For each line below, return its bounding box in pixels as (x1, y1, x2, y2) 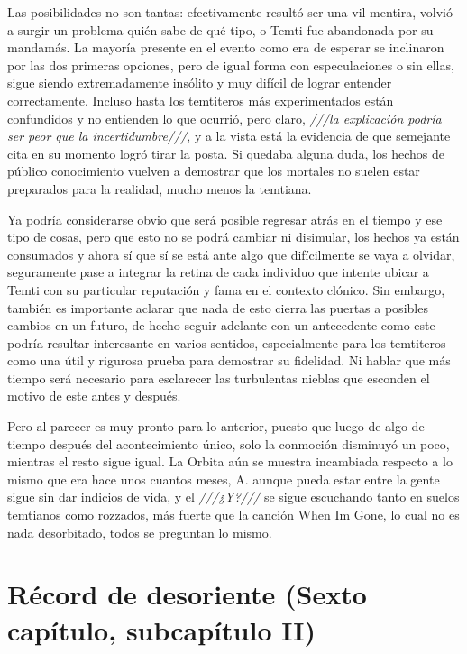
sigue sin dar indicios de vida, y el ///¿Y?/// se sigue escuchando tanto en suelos (7, 487, 460, 506)
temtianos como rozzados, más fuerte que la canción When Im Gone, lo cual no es (7, 505, 460, 524)
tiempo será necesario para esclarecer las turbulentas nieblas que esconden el (7, 368, 430, 387)
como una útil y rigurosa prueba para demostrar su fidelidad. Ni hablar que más (7, 351, 451, 370)
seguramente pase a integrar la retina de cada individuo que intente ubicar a (7, 263, 429, 281)
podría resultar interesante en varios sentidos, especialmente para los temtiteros (7, 333, 446, 352)
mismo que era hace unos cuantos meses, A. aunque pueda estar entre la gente (7, 469, 440, 488)
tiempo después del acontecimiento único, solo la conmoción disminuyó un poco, (7, 434, 450, 453)
